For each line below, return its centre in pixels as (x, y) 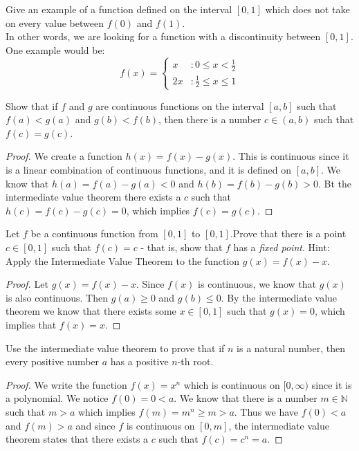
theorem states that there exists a (77, 439)
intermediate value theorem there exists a (93, 197)
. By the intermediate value (279, 297)
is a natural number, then (291, 348)
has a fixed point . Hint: (282, 247)
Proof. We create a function (64, 156)
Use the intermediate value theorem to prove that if (115, 348)
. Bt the (335, 183)
